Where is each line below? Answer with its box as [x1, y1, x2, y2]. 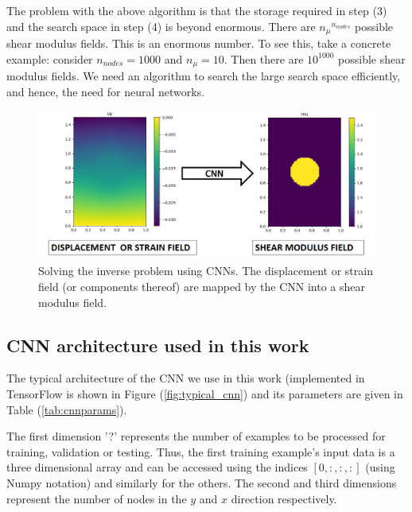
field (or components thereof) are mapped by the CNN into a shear [38, 278, 365, 295]
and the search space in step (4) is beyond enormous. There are [6, 17, 316, 34]
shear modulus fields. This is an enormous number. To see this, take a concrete [6, 35, 391, 52]
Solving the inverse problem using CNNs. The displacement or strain [38, 262, 373, 279]
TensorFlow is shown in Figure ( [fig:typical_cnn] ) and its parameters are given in [6, 386, 403, 402]
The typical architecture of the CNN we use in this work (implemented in [6, 370, 365, 386]
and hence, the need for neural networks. [6, 83, 205, 99]
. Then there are [223, 50, 304, 67]
